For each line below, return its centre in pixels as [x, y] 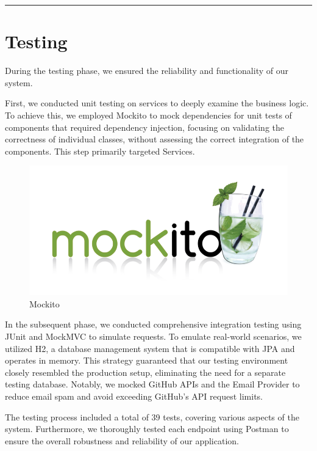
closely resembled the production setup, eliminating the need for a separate [145, 372]
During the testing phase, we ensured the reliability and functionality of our [147, 71]
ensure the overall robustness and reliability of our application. [122, 440]
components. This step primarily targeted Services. [100, 151]
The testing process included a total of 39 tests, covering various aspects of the [152, 416]
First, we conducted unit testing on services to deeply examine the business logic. [157, 103]
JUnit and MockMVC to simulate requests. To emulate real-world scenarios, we [153, 336]
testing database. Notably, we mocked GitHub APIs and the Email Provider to [152, 384]
